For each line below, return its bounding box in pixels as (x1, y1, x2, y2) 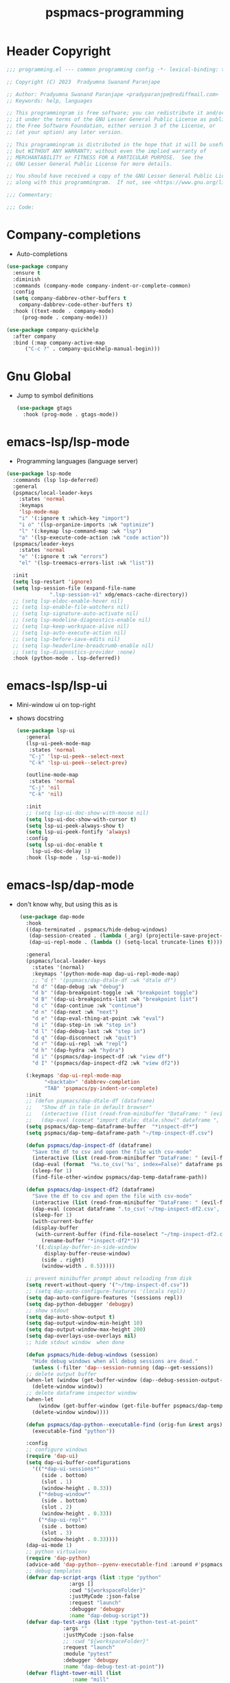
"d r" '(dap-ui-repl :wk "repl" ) (32, 1041, 128, 1047)
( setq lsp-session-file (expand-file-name (12, 585, 136, 592)
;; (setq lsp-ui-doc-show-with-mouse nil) (25, 809, 149, 816)
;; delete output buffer (25, 1371, 97, 1378)
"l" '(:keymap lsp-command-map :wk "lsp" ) (19, 527, 142, 535)
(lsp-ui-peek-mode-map (25, 740, 91, 747)
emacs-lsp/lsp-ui (6, 678, 108, 694)
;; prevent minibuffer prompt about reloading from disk (25, 1275, 192, 1282)
